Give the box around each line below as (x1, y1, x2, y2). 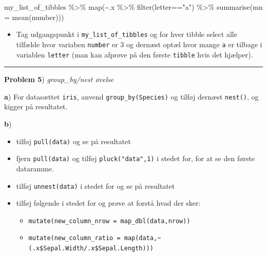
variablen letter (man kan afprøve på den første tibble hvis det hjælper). (16, 49, 253, 60)
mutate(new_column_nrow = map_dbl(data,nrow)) (28, 217, 190, 225)
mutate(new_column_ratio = (28, 234, 121, 242)
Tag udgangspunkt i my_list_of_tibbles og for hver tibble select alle (16, 29, 237, 40)
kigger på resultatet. (4, 101, 68, 112)
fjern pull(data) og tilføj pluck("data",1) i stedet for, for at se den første (16, 153, 255, 164)
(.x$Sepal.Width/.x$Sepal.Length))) (28, 245, 154, 252)
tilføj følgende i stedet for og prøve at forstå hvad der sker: (16, 198, 201, 208)
